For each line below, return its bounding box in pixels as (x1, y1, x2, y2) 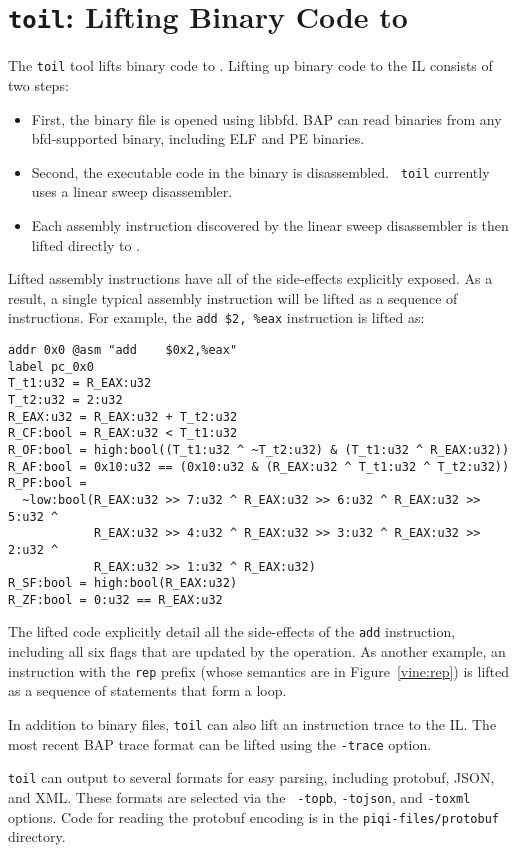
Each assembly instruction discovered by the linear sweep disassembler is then (31, 214, 509, 235)
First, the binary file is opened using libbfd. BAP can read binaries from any (31, 108, 502, 129)
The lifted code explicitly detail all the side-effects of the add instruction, (8, 621, 456, 642)
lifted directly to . (31, 234, 140, 255)
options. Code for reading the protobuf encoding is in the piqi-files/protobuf (8, 806, 500, 827)
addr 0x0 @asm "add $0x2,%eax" (8, 342, 238, 357)
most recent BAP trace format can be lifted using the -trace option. (8, 733, 432, 754)
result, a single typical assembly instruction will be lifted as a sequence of (8, 287, 458, 308)
